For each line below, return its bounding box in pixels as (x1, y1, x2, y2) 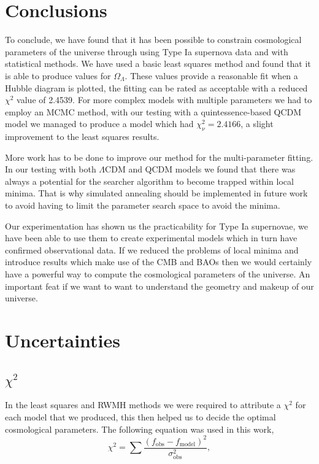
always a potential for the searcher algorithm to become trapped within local (5, 174, 294, 187)
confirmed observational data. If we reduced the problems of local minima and (5, 243, 299, 256)
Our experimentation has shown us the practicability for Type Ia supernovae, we (5, 219, 309, 232)
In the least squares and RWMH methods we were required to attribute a (5, 398, 281, 411)
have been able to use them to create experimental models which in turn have (5, 231, 298, 244)
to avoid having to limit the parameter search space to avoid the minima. (5, 199, 280, 212)
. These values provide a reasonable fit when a (125, 69, 298, 82)
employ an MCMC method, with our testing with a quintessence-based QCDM (5, 105, 302, 118)
